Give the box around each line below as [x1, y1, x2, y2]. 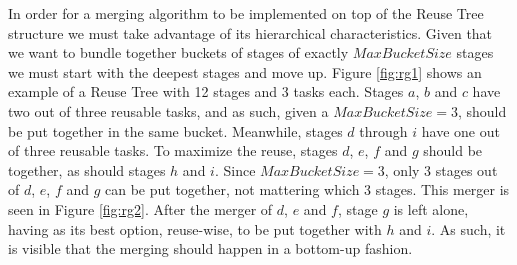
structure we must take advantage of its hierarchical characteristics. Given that [8, 22, 493, 43]
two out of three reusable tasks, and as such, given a [8, 100, 329, 121]
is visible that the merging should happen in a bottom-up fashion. [8, 238, 413, 259]
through [359, 120, 408, 141]
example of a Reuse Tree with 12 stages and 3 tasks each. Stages [8, 81, 404, 102]
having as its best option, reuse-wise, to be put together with [8, 218, 382, 239]
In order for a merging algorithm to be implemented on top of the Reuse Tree [8, 3, 484, 23]
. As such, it [431, 218, 506, 239]
